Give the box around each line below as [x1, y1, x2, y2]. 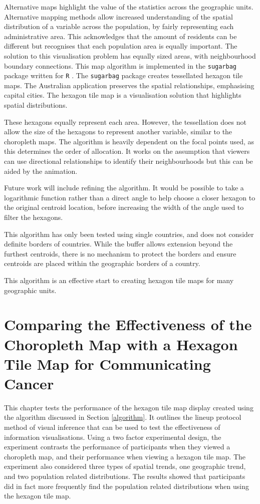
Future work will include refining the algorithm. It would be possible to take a [4, 182, 244, 193]
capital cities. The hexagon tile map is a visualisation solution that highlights [4, 90, 241, 100]
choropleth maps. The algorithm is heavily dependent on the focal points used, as [4, 136, 254, 146]
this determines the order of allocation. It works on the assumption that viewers [4, 146, 250, 156]
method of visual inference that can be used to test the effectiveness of [4, 422, 220, 432]
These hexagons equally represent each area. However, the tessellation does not [4, 116, 246, 127]
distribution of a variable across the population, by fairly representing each [4, 21, 234, 32]
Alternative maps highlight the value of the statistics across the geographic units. [4, 2, 253, 12]
